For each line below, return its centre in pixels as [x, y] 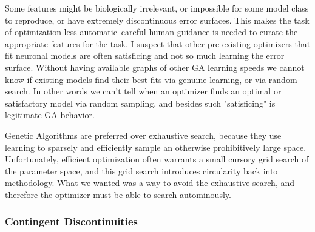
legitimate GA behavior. [50, 115]
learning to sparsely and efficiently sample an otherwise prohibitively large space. [156, 147]
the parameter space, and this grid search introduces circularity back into [141, 171]
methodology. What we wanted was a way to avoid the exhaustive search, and [150, 183]
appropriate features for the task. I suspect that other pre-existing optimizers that [158, 43]
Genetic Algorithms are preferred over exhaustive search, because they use [143, 135]
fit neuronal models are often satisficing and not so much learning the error [145, 55]
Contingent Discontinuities [71, 221]
